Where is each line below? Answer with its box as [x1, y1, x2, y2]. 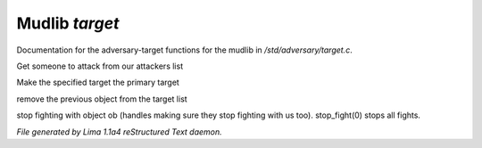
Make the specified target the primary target [16, 77, 180, 88]
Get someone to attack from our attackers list [16, 61, 183, 71]
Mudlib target [16, 13, 120, 33]
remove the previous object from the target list [16, 94, 187, 104]
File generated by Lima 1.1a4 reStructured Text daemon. [16, 126, 222, 137]
